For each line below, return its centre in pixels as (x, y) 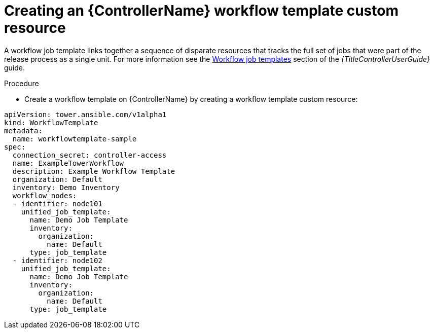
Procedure (22, 83)
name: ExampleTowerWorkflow (68, 163)
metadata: (23, 131)
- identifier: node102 (57, 260)
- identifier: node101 (57, 203)
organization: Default (57, 179)
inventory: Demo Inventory (66, 187)
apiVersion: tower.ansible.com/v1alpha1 (85, 114)
